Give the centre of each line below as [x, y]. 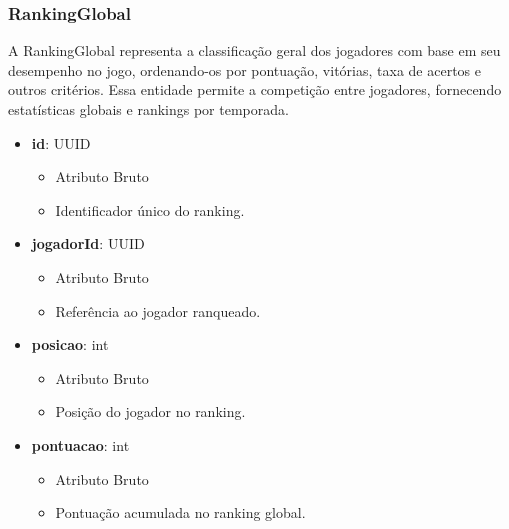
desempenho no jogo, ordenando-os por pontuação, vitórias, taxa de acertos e [244, 69]
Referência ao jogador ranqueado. [158, 310]
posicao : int [70, 344]
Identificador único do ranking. [150, 209]
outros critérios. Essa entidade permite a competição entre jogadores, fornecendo [255, 89]
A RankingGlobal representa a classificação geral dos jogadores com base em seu [254, 50]
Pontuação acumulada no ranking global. [180, 512]
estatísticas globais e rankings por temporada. [148, 109]
